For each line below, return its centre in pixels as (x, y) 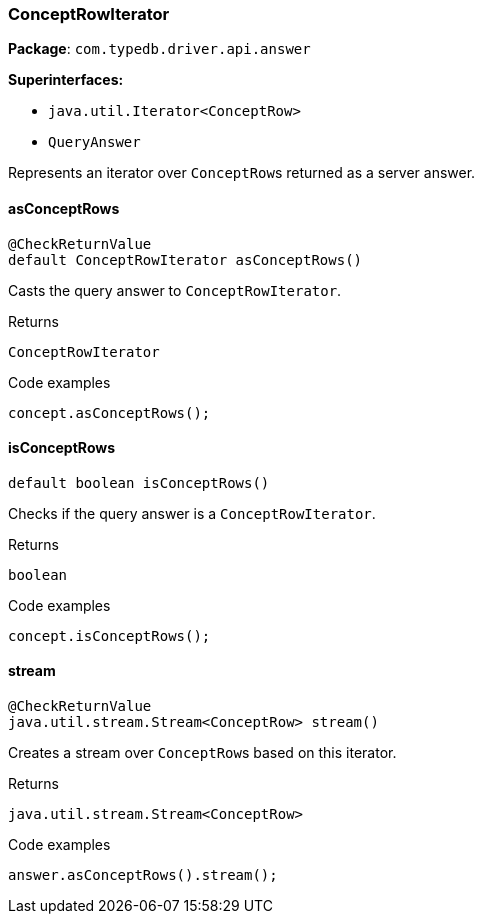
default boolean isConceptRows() (139, 482)
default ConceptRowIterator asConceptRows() (185, 259)
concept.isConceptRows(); (109, 635)
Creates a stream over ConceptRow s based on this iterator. (202, 753)
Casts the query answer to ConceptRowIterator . (175, 290)
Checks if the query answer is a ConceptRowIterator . (192, 513)
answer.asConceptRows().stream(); (143, 875)
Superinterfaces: (66, 80)
